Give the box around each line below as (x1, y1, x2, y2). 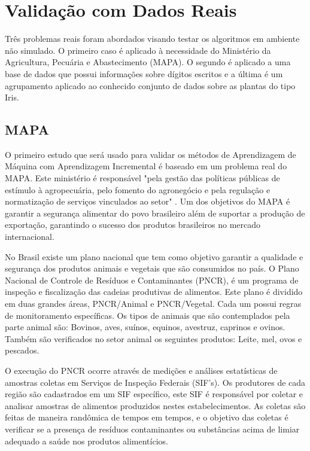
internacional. (5, 230, 54, 243)
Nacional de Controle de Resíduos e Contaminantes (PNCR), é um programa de (5, 273, 299, 286)
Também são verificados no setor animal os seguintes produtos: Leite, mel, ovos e (5, 332, 302, 345)
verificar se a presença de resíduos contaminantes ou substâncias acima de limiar (5, 422, 300, 435)
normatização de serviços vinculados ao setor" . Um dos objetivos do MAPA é (5, 195, 290, 208)
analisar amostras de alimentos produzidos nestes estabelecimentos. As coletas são (5, 399, 306, 412)
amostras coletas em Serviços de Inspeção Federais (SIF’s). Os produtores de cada (5, 376, 306, 388)
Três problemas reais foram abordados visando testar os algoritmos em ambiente (5, 32, 300, 45)
